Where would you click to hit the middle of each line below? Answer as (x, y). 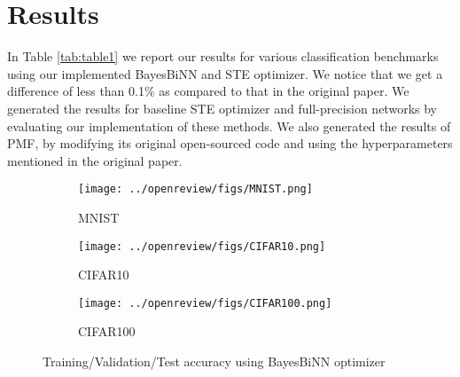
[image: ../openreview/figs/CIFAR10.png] (202, 246)
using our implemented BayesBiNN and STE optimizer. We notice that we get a (225, 73)
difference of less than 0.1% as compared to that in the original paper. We (208, 91)
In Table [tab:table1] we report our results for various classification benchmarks (223, 56)
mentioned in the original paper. (95, 160)
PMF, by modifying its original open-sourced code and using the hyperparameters (230, 143)
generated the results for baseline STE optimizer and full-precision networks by (222, 108)
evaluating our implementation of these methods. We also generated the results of (229, 126)
